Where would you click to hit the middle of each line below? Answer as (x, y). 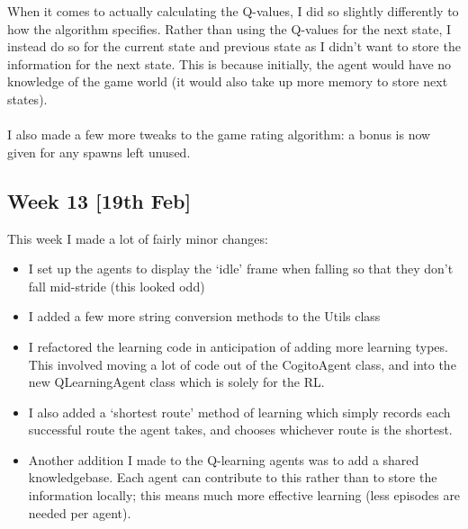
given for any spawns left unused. (99, 152)
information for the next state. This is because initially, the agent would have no (229, 63)
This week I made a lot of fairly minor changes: (138, 238)
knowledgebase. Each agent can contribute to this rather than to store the (233, 477)
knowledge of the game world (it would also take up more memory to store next (228, 81)
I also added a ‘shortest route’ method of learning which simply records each (239, 412)
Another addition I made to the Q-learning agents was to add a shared (224, 459)
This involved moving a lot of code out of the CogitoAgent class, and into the (242, 364)
